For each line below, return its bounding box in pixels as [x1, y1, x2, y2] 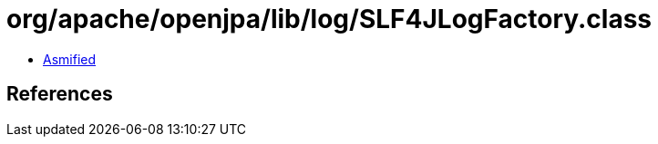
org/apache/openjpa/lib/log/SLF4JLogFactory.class [6, 4, 653, 34]
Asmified [43, 51, 97, 67]
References [6, 82, 113, 106]
